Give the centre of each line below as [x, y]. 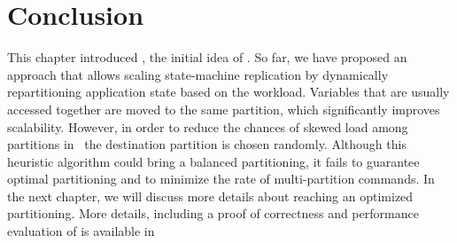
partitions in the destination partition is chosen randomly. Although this [207, 144]
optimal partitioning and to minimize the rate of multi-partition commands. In [221, 179]
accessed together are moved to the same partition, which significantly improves [224, 109]
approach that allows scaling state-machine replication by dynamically [198, 74]
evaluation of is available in [81, 231]
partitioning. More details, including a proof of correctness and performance [213, 213]
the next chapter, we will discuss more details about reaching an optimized [210, 196]
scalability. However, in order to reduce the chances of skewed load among [208, 126]
